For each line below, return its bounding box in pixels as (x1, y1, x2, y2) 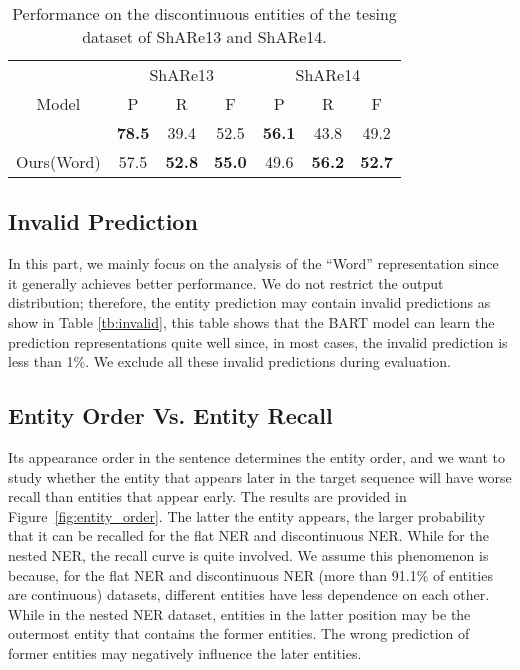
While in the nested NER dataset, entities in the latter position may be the (8, 603, 471, 624)
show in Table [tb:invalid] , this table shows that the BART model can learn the (8, 311, 495, 332)
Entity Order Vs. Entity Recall (8, 400, 333, 431)
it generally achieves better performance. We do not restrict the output (8, 272, 444, 293)
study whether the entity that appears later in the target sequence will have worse (8, 466, 512, 487)
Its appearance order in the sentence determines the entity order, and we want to (8, 446, 506, 467)
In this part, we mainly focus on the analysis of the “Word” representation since (8, 253, 499, 274)
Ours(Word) (16, 150, 101, 173)
